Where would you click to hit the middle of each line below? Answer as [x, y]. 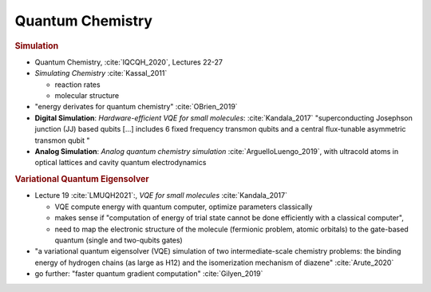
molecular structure [87, 95]
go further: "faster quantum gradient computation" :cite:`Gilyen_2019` [149, 274]
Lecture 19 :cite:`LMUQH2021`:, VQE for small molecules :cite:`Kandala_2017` [161, 195]
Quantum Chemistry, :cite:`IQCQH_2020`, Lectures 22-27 [129, 62]
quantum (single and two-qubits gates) [119, 240]
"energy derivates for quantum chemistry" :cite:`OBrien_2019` [136, 107]
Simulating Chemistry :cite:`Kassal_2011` [101, 73]
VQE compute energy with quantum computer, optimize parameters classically [184, 207]
